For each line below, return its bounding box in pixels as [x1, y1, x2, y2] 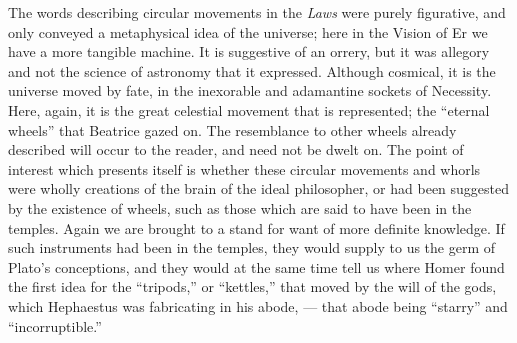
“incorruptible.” [8, 315, 102, 336]
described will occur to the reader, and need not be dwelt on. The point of [8, 139, 464, 160]
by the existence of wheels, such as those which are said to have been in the [8, 197, 472, 218]
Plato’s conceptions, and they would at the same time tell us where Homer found [8, 256, 505, 277]
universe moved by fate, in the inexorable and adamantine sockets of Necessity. [8, 80, 492, 101]
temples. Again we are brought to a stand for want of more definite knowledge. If [8, 217, 505, 238]
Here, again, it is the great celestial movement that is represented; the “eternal [8, 99, 490, 120]
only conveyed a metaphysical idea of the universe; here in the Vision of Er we [8, 21, 488, 42]
